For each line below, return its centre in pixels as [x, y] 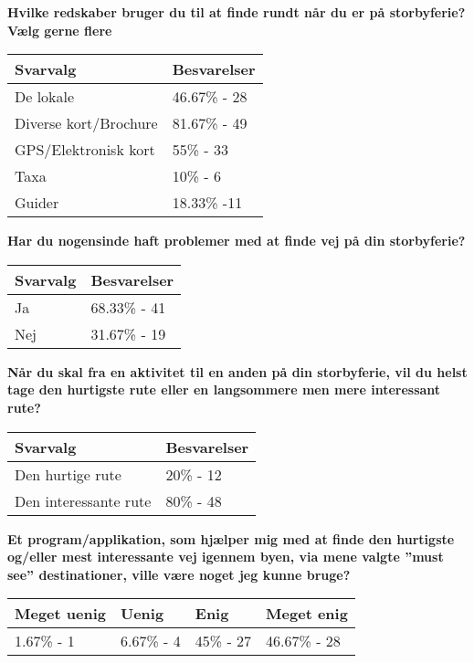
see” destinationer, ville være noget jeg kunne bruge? [179, 574]
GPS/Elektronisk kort [85, 150]
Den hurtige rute [68, 474]
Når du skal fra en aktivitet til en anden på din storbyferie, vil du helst [237, 371]
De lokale [45, 97]
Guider [37, 203]
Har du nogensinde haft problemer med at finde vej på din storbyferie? [237, 241]
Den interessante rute [83, 500]
